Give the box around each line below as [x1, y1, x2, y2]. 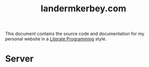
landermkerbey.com [40, 3, 127, 14]
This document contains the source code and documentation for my [5, 31, 145, 37]
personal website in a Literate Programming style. [5, 36, 107, 42]
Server [5, 53, 34, 65]
